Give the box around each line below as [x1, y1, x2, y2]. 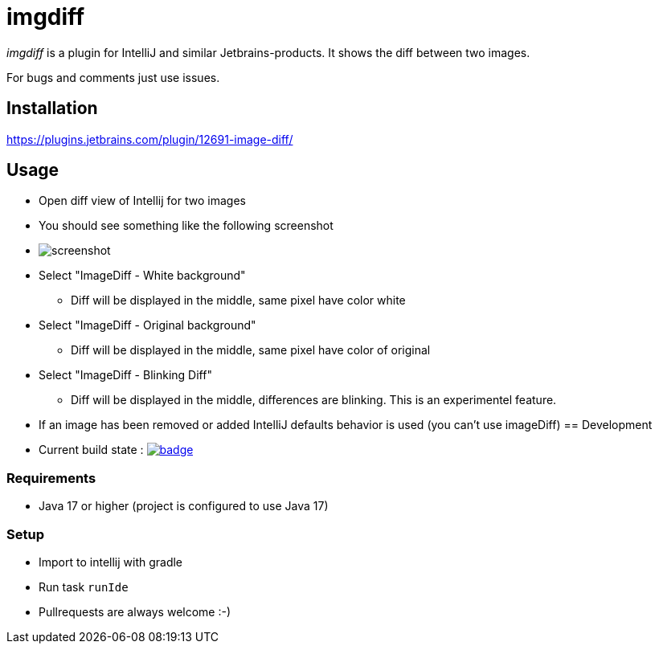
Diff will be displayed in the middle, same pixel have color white [71, 293, 406, 308]
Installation [6, 98, 98, 119]
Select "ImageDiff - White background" [39, 268, 246, 283]
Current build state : [39, 443, 144, 457]
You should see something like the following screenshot [39, 219, 334, 233]
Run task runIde [39, 579, 129, 594]
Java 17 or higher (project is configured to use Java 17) [39, 499, 329, 513]
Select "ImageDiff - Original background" [39, 318, 256, 333]
